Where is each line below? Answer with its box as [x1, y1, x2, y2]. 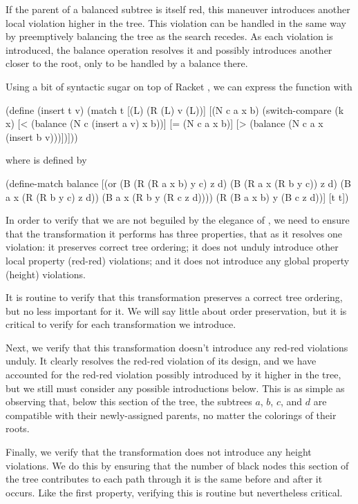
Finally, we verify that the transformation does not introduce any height [6, 445, 312, 459]
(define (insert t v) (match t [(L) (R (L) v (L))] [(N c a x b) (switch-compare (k [6, 102, 344, 117]
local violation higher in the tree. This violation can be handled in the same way [6, 15, 346, 30]
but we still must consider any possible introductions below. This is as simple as [6, 380, 345, 395]
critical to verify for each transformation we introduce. [6, 317, 236, 331]
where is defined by [6, 153, 87, 167]
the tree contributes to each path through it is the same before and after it [6, 472, 323, 486]
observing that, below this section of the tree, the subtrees [6, 394, 252, 409]
